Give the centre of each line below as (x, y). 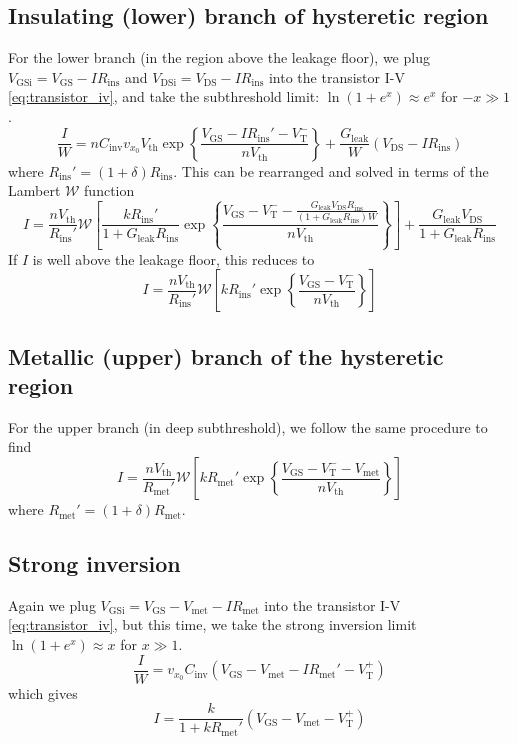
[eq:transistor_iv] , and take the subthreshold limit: (164, 96)
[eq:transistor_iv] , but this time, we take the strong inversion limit (212, 624)
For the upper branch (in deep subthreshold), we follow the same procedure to (248, 426)
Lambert (34, 190)
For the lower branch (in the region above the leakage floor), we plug (219, 57)
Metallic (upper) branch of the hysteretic (226, 355)
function (109, 190)
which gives (43, 692)
